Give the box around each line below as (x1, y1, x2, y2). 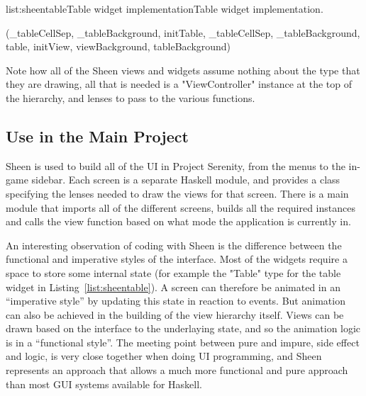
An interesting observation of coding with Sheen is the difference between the (6, 237, 342, 252)
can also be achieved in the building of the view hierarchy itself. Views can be (6, 307, 344, 322)
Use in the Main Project (6, 125, 189, 147)
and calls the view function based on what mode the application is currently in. (6, 214, 351, 229)
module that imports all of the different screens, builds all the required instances (6, 200, 355, 215)
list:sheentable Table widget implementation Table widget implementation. (6, 1, 323, 16)
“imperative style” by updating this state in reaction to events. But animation (6, 293, 345, 308)
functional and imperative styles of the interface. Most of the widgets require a (6, 251, 348, 266)
